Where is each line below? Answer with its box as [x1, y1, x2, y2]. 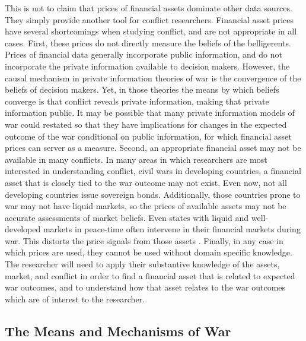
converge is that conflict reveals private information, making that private [5, 94, 269, 107]
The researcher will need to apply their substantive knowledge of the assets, [5, 258, 280, 270]
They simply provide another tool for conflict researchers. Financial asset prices [5, 13, 294, 26]
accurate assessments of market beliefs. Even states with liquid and [5, 211, 249, 223]
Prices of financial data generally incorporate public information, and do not [5, 48, 282, 61]
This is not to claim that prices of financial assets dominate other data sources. [5, 2, 292, 14]
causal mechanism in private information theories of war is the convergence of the [5, 71, 301, 84]
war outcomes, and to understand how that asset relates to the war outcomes [5, 281, 286, 293]
